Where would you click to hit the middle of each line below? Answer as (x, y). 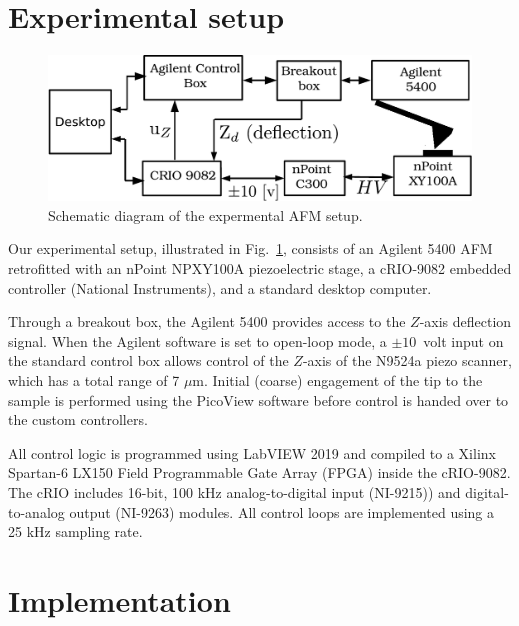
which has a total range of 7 (94, 380)
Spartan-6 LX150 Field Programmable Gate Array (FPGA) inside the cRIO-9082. (259, 472)
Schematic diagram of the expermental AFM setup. (205, 214)
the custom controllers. (78, 419)
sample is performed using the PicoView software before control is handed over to (258, 399)
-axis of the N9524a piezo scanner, (407, 360)
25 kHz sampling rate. (75, 531)
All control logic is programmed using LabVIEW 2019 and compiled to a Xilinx (252, 452)
